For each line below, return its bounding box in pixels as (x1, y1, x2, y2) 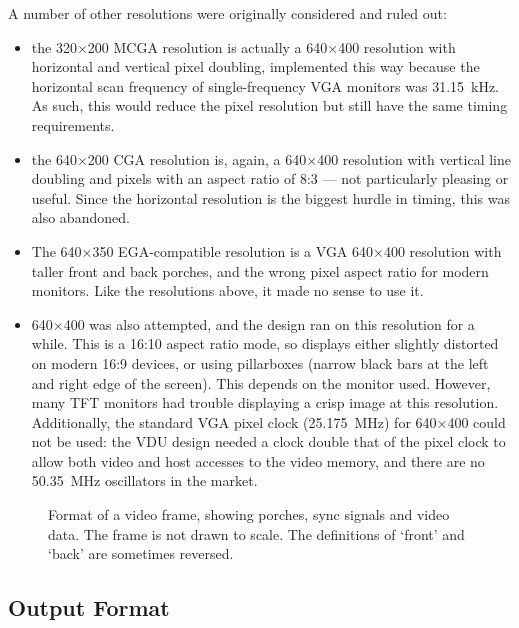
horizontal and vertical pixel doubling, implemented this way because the (31, 56, 480, 77)
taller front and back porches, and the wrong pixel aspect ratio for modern (31, 260, 489, 281)
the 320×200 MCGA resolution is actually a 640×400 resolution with (31, 36, 456, 57)
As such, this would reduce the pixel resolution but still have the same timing (31, 95, 508, 116)
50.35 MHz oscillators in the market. (31, 470, 258, 491)
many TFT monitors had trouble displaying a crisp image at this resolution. (31, 392, 499, 413)
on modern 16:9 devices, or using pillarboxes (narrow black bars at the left (31, 352, 489, 373)
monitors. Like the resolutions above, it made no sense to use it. (31, 280, 424, 301)
